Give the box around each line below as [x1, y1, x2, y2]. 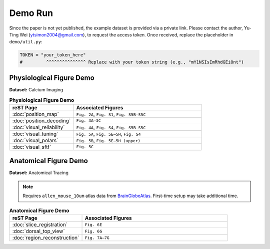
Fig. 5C [76, 144, 94, 150]
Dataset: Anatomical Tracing [9, 170, 68, 176]
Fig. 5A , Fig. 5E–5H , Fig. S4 [76, 130, 141, 137]
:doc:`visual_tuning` [12, 130, 58, 137]
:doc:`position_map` [12, 110, 59, 117]
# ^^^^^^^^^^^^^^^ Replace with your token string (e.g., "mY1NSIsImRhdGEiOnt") [19, 59, 244, 65]
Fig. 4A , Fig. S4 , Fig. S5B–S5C [76, 124, 146, 131]
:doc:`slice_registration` [12, 221, 67, 228]
